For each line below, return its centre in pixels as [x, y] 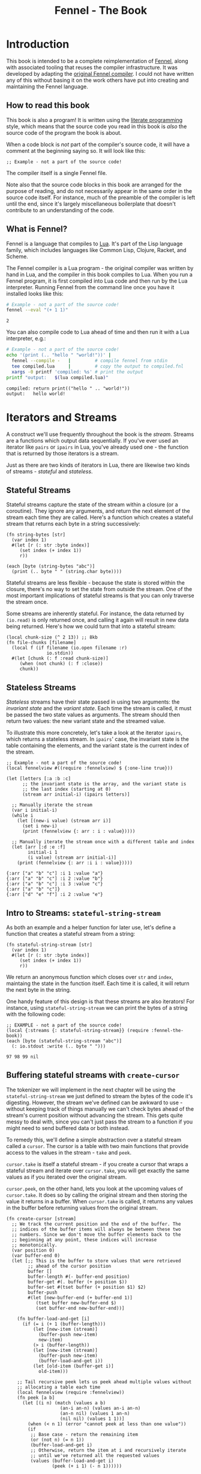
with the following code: [36, 1014]
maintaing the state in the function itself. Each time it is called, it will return [98, 983]
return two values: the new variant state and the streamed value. [86, 721]
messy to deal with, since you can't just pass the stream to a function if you [100, 1122]
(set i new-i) [40, 826]
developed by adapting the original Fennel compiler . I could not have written [100, 73]
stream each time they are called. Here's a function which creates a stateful [100, 517]
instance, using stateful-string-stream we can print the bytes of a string [97, 1007]
